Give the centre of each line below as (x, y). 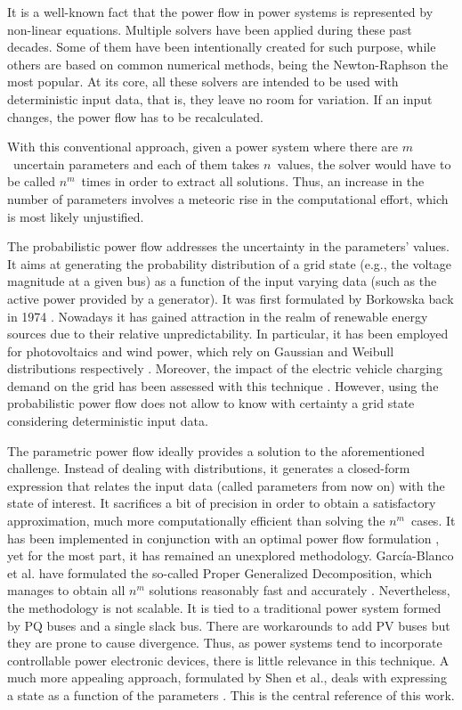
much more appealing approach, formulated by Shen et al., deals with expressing (227, 677)
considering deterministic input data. (108, 421)
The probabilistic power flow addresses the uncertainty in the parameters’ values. (228, 246)
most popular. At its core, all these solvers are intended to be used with (203, 82)
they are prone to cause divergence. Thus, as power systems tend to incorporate (225, 643)
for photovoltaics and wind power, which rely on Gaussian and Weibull (201, 351)
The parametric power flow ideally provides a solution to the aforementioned (216, 450)
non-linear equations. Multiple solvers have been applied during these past (210, 29)
